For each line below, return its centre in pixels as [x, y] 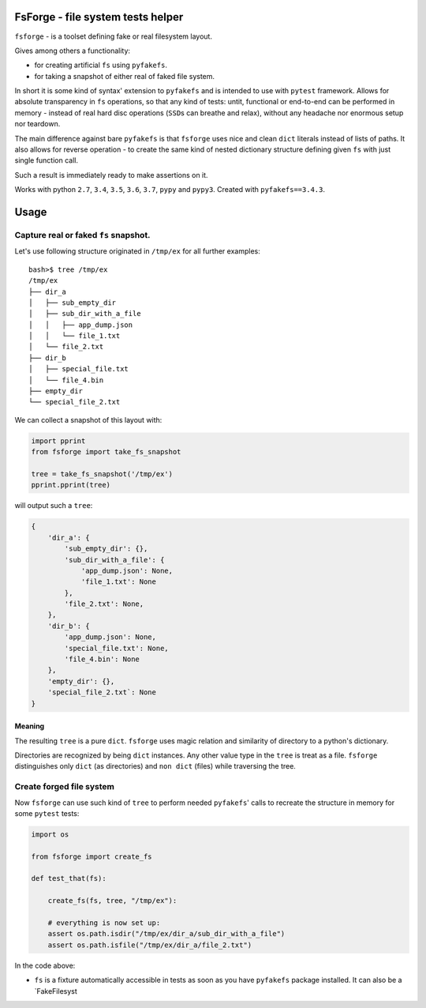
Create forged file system [64, 787]
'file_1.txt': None [119, 582]
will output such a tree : [54, 506]
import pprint [58, 441]
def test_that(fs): [69, 878]
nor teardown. [37, 124]
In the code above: [45, 965]
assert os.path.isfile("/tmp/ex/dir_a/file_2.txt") [150, 945]
